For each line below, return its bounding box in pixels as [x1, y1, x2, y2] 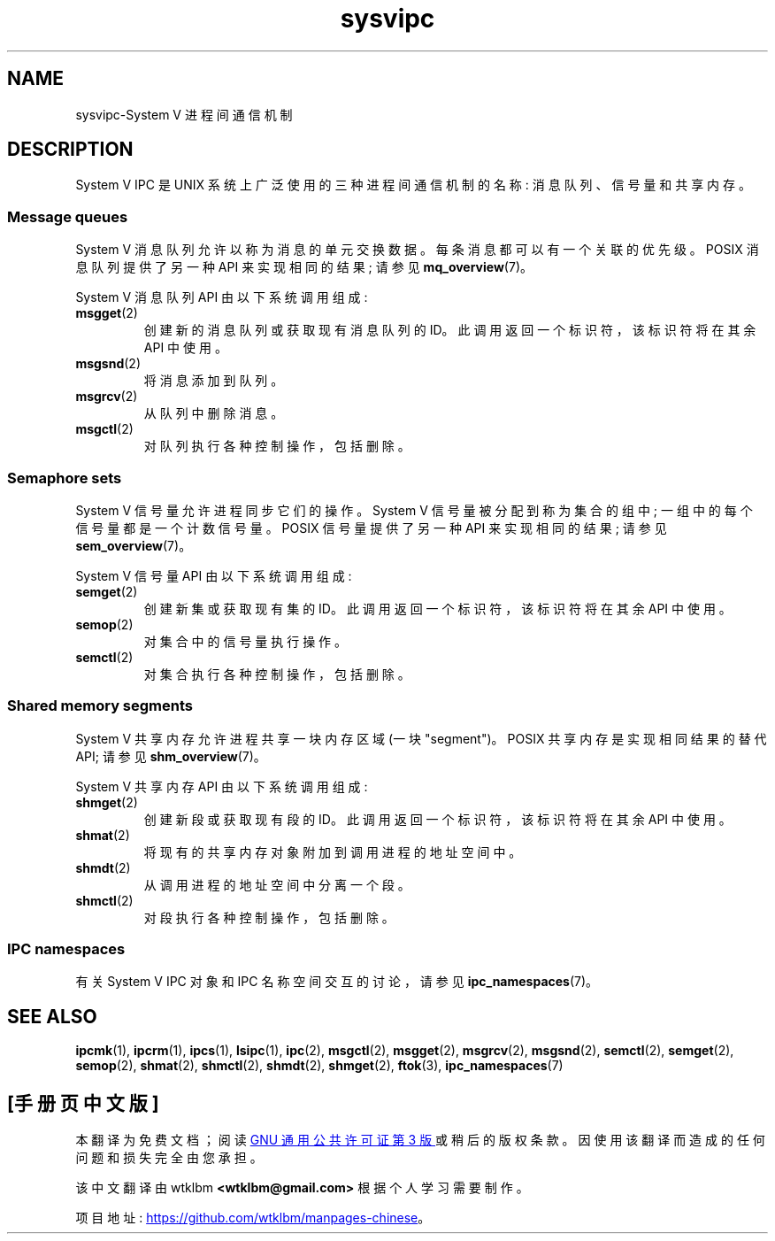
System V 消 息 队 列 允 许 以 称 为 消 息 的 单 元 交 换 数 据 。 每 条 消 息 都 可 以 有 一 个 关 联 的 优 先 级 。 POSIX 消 [75, 242, 759, 258]
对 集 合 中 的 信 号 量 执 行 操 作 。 [143, 633, 348, 649]
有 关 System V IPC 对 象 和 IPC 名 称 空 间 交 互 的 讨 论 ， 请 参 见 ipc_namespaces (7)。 [75, 974, 599, 990]
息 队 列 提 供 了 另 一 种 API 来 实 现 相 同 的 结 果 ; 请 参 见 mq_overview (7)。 [75, 259, 533, 275]
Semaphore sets [7, 468, 122, 487]
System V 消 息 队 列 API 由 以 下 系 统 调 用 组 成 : [75, 289, 368, 305]
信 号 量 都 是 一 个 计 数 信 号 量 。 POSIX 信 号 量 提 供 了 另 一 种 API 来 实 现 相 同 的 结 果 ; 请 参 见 [75, 520, 667, 536]
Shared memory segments [7, 697, 194, 715]
